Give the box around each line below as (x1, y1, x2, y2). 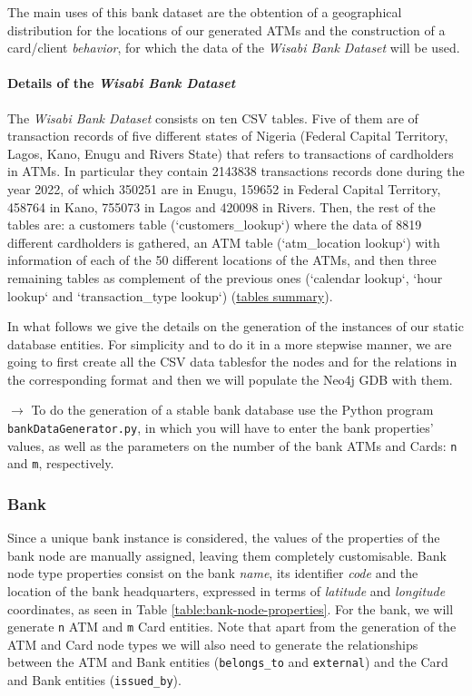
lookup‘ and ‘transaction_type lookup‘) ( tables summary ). (7, 286, 333, 305)
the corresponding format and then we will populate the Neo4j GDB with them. (7, 369, 453, 388)
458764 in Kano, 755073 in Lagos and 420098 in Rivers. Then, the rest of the (7, 197, 436, 216)
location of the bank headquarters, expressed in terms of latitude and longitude (7, 582, 446, 601)
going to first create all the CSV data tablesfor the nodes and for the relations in (7, 352, 457, 371)
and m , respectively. (7, 454, 114, 473)
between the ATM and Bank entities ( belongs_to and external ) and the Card (7, 652, 448, 671)
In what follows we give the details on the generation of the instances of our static (7, 317, 464, 336)
